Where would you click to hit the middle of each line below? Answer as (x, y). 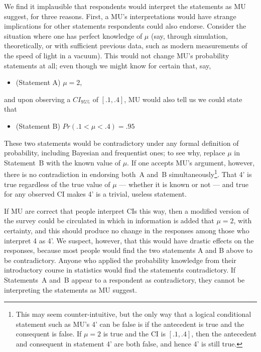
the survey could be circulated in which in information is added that (109, 221)
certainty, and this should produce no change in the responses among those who (127, 230)
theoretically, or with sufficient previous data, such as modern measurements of (126, 46)
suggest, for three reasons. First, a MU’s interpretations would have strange (120, 16)
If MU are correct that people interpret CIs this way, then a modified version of (126, 210)
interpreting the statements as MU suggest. (71, 289)
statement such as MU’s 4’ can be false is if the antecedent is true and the (130, 324)
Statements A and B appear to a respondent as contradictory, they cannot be (124, 279)
